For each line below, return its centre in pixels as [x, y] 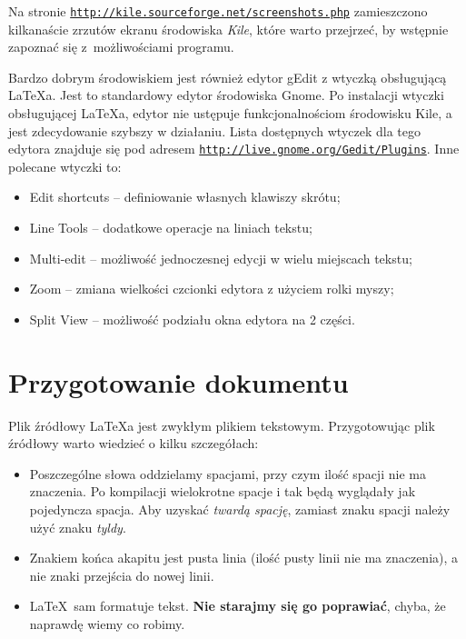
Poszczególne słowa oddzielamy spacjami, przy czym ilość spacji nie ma [228, 473]
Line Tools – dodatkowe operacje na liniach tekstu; [171, 228]
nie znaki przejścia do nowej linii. [122, 575]
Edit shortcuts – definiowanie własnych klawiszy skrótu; [185, 197]
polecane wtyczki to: [65, 166]
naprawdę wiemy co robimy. [107, 623]
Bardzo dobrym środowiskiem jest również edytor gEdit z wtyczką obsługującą [228, 77]
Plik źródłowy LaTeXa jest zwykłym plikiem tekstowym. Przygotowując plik [222, 425]
